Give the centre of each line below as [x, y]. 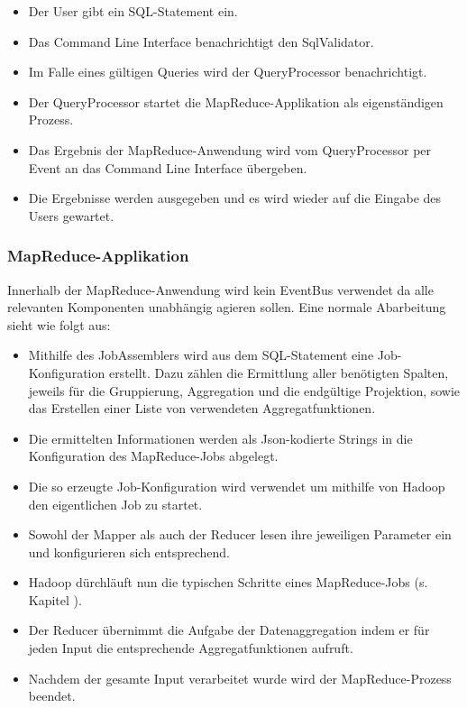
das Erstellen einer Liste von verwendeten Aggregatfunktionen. [202, 408]
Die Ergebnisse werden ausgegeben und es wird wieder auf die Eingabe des [235, 198]
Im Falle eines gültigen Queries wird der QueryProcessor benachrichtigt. [228, 72]
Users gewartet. [71, 215]
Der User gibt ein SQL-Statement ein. [133, 11]
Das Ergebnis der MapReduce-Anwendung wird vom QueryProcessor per [230, 149]
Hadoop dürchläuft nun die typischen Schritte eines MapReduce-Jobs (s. [228, 582]
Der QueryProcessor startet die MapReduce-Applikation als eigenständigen [236, 101]
